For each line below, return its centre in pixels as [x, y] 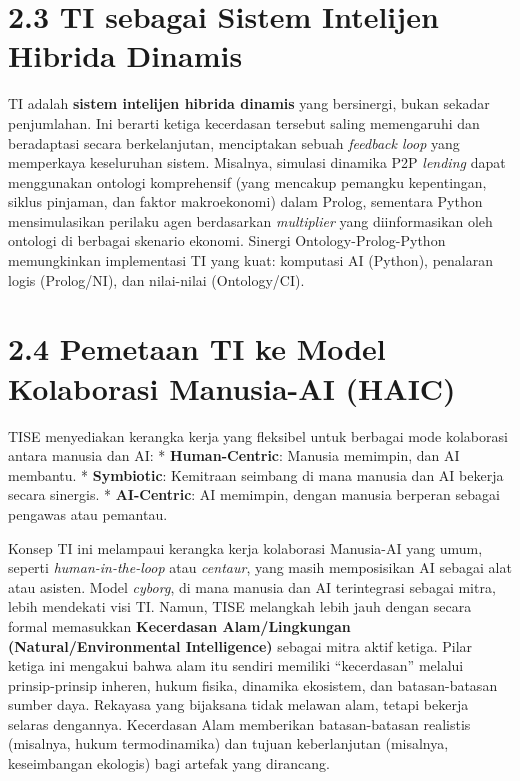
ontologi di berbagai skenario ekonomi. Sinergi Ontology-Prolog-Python [227, 240]
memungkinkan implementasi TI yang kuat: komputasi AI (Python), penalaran [250, 260]
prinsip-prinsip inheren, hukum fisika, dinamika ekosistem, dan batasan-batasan [253, 684]
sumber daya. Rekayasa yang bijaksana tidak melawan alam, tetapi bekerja [238, 704]
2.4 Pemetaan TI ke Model [197, 348]
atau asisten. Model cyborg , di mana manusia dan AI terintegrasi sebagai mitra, [252, 586]
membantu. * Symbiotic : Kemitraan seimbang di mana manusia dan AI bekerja [256, 474]
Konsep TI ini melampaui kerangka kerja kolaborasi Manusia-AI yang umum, [245, 547]
